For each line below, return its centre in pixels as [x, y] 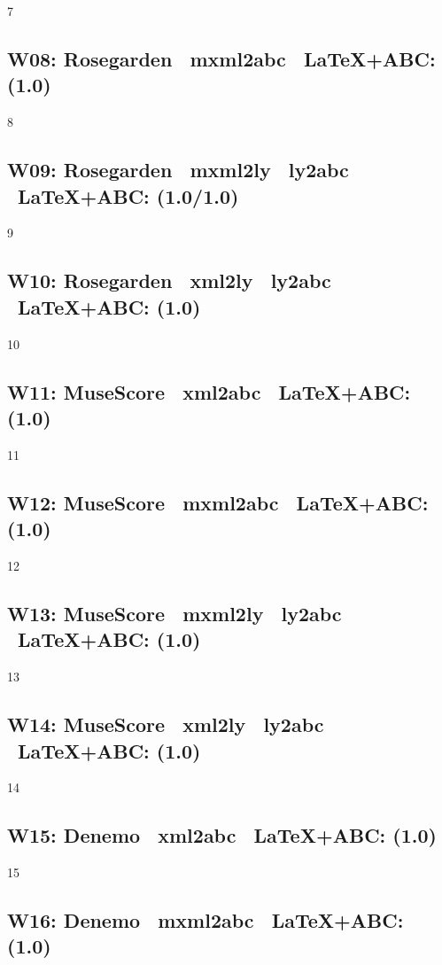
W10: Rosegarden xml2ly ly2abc [169, 280]
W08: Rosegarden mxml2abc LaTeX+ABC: [221, 58]
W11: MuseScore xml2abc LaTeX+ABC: [209, 391]
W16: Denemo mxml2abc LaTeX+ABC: [205, 920]
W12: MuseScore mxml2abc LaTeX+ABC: [218, 502]
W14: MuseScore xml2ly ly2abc [166, 724]
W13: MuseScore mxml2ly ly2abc [174, 613]
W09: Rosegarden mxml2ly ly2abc [178, 170]
